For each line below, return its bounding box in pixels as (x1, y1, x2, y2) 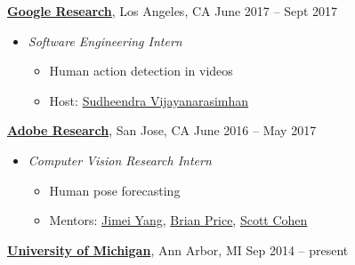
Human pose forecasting (49, 181, 181, 199)
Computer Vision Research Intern (28, 150, 212, 169)
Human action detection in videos (49, 61, 233, 80)
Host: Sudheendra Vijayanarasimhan (49, 91, 249, 109)
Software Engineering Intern (28, 31, 182, 50)
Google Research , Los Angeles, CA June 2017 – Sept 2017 (7, 2, 338, 20)
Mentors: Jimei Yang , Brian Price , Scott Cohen (49, 211, 308, 229)
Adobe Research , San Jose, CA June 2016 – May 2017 (7, 121, 317, 140)
